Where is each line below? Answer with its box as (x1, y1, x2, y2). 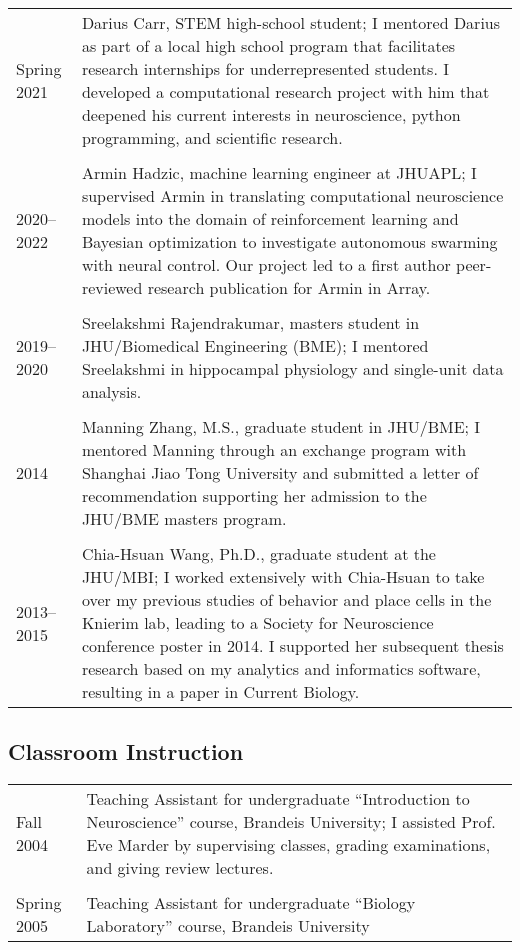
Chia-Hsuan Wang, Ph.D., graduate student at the (81, 542, 436, 565)
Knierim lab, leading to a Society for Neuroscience (81, 611, 434, 634)
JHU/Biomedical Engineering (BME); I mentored (81, 334, 429, 357)
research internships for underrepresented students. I (81, 57, 449, 80)
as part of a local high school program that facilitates (81, 34, 456, 57)
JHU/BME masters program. (81, 507, 287, 530)
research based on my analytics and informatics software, (81, 657, 481, 680)
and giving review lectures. (86, 856, 274, 880)
